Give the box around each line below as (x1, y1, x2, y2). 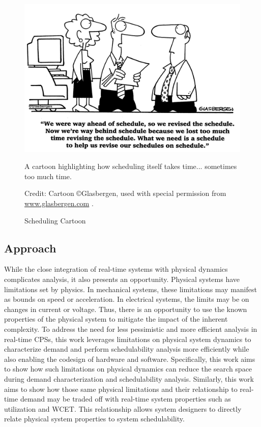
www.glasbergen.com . (24, 198, 94, 209)
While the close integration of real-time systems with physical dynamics (4, 264, 228, 274)
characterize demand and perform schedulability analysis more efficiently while (4, 344, 249, 354)
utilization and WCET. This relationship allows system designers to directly (4, 403, 242, 414)
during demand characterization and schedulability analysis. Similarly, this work (4, 373, 254, 384)
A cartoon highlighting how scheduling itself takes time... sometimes (24, 161, 237, 172)
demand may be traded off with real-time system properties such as (20, 393, 231, 404)
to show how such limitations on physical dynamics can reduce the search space (4, 363, 252, 374)
